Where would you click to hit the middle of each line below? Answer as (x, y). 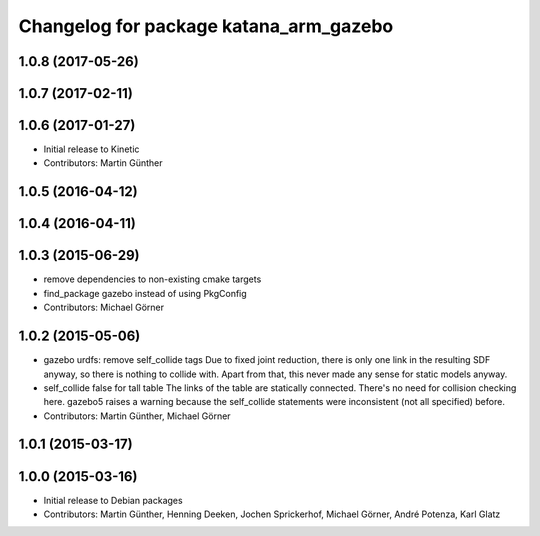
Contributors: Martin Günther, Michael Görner (137, 416)
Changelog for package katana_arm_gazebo (206, 26)
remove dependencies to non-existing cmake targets (152, 279)
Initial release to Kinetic (91, 149)
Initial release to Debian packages (113, 500)
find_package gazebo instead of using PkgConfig (145, 293)
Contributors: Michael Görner (104, 307)
